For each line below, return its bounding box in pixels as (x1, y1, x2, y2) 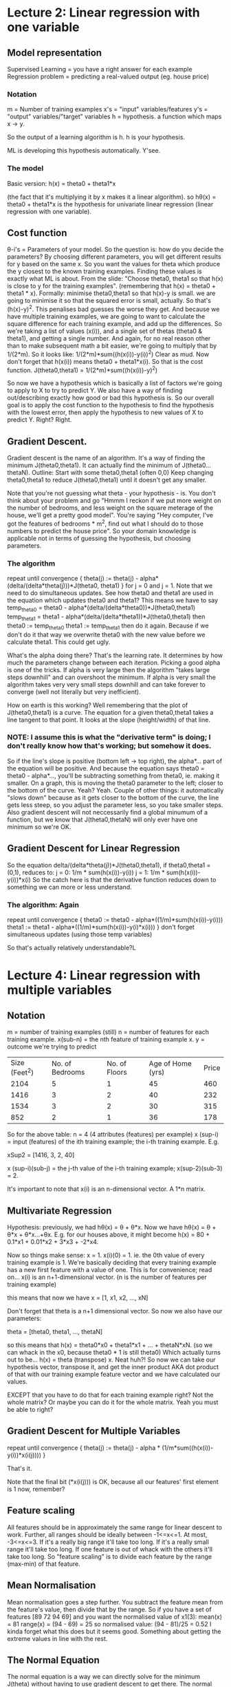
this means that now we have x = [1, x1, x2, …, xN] (7, 1293, 148, 1302)
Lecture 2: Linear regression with (7, 5, 201, 21)
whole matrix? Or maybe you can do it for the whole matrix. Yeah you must (7, 1398, 219, 1406)
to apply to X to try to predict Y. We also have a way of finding (7, 387, 183, 395)
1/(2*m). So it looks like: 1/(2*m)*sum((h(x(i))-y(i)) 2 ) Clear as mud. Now (7, 349, 210, 358)
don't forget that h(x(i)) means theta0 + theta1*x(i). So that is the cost (7, 357, 203, 365)
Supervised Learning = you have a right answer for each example (7, 65, 192, 73)
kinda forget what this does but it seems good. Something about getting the (7, 1627, 221, 1635)
